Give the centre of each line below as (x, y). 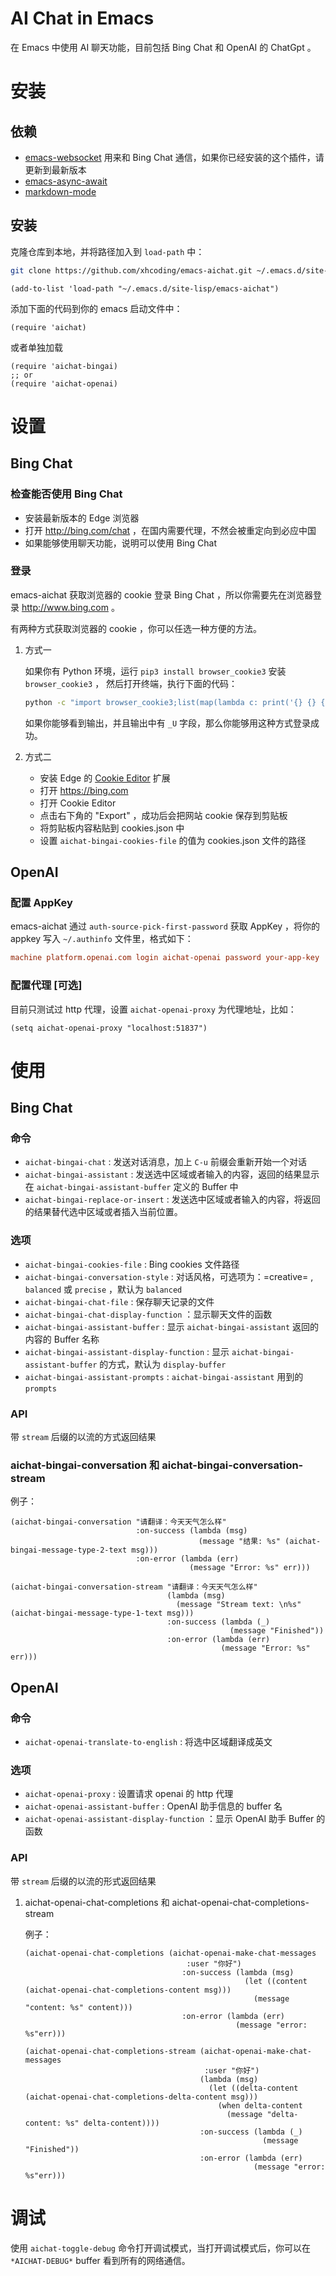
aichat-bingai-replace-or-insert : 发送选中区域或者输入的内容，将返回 (172, 1199)
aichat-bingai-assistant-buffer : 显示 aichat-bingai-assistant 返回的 (172, 1326)
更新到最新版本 (55, 169)
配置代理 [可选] (46, 985)
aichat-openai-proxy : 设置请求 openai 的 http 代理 (129, 1794)
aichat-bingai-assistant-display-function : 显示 (127, 1351)
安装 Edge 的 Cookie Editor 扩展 (105, 778)
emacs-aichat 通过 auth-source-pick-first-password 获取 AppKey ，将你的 (165, 926)
